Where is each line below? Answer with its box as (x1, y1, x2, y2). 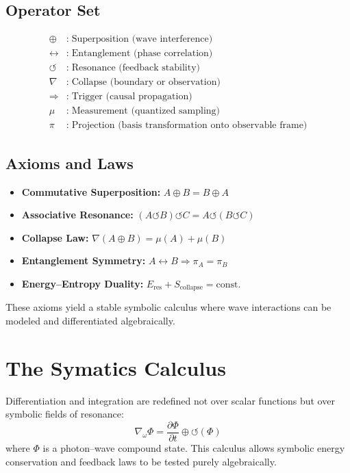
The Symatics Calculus (5, 353, 226, 381)
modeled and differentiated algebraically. (5, 314, 175, 328)
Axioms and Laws (5, 152, 134, 173)
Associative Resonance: (21, 207, 134, 222)
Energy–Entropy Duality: (21, 277, 144, 290)
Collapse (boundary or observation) (71, 77, 221, 88)
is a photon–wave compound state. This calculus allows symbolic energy (42, 441, 345, 455)
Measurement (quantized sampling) (71, 106, 221, 116)
